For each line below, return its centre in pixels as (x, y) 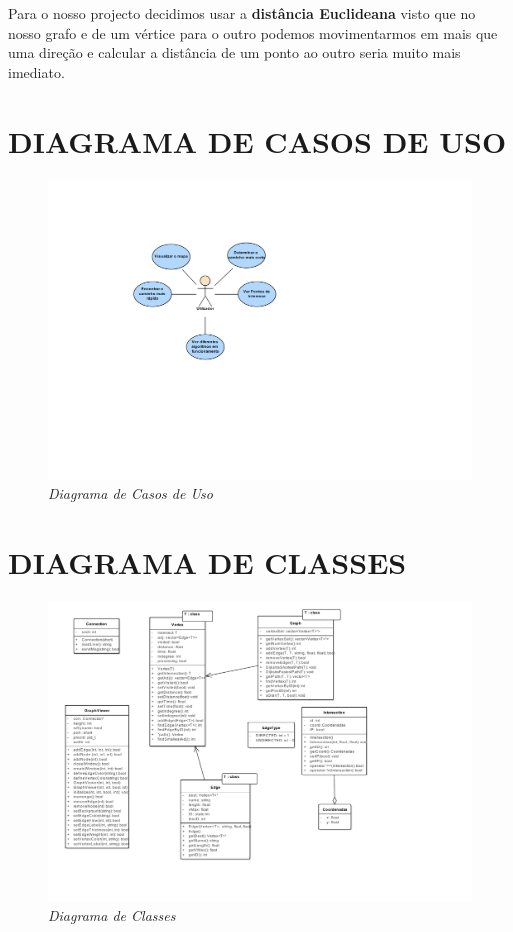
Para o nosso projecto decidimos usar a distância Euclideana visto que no (242, 13)
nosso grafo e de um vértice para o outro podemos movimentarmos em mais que (253, 32)
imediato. (36, 71)
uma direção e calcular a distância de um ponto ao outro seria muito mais (234, 52)
